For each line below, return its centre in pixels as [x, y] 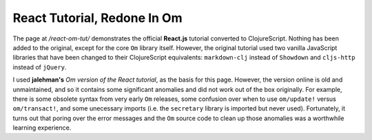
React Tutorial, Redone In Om [97, 18]
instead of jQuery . [40, 67]
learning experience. [42, 128]
